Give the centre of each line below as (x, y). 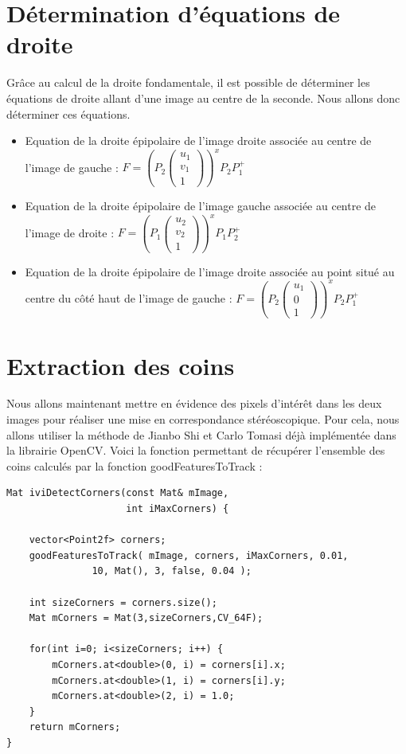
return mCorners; (75, 727)
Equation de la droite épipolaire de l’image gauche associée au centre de (201, 206)
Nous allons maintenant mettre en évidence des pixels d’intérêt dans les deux (194, 403)
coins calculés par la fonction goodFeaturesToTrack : (135, 465)
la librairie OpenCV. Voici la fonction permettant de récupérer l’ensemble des (196, 450)
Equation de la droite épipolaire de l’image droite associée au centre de (198, 141)
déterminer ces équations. (68, 113)
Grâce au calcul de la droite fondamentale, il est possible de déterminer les (188, 82)
